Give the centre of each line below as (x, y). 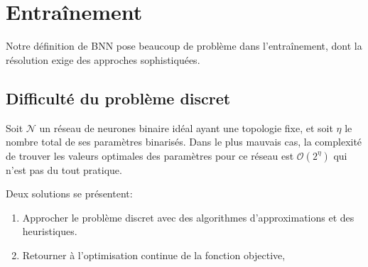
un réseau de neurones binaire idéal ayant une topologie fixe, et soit (186, 127)
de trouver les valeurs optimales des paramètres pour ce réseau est (150, 155)
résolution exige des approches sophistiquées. (103, 59)
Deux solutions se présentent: (69, 194)
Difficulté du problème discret (118, 98)
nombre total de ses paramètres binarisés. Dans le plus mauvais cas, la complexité (184, 142)
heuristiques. (50, 231)
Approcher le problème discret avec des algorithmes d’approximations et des (188, 217)
